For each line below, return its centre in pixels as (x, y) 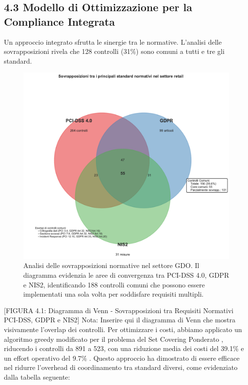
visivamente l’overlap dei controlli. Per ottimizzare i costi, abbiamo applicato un (123, 329)
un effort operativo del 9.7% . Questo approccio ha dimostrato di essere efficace (122, 358)
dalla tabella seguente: (37, 377)
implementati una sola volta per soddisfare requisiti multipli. (114, 294)
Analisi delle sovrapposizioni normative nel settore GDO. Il (111, 265)
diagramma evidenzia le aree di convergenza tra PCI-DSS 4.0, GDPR (126, 275)
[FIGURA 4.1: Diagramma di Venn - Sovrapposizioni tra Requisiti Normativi (119, 310)
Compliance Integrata (59, 21)
